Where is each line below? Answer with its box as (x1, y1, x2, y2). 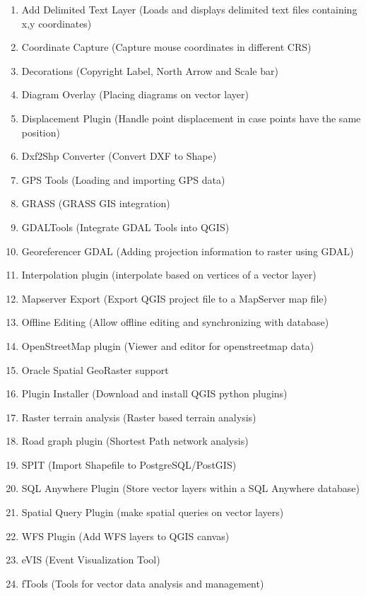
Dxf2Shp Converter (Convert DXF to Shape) (21, 148, 217, 163)
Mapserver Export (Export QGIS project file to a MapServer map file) (21, 291, 327, 305)
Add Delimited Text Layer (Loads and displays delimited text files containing (21, 2, 358, 16)
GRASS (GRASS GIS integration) (21, 196, 170, 211)
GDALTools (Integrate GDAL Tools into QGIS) (21, 219, 230, 234)
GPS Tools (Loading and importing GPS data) (21, 172, 225, 187)
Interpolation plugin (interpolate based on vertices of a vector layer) (21, 267, 317, 282)
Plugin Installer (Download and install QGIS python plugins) (21, 386, 288, 401)
